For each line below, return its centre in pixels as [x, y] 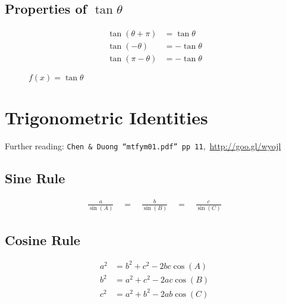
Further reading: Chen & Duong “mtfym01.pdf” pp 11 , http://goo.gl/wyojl [143, 146]
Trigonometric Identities [106, 117]
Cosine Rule [43, 239]
